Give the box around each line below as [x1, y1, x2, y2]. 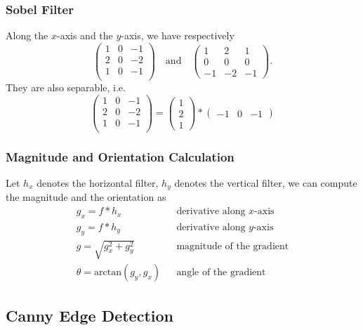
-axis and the [56, 28, 113, 43]
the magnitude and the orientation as [6, 190, 166, 204]
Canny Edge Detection [6, 304, 173, 326]
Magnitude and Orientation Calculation [6, 147, 235, 165]
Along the [6, 28, 48, 43]
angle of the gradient [176, 268, 266, 278]
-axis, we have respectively [121, 28, 235, 43]
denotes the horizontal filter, [37, 176, 159, 190]
